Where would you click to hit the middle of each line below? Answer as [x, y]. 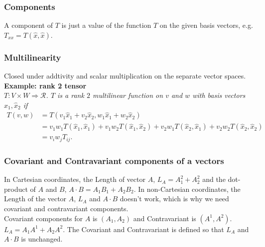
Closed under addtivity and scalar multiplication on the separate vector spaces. [125, 76]
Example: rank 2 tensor [45, 85]
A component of [28, 25]
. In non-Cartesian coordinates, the [187, 189]
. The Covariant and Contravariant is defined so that [143, 229]
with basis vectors [219, 95]
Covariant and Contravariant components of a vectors [114, 160]
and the [214, 179]
